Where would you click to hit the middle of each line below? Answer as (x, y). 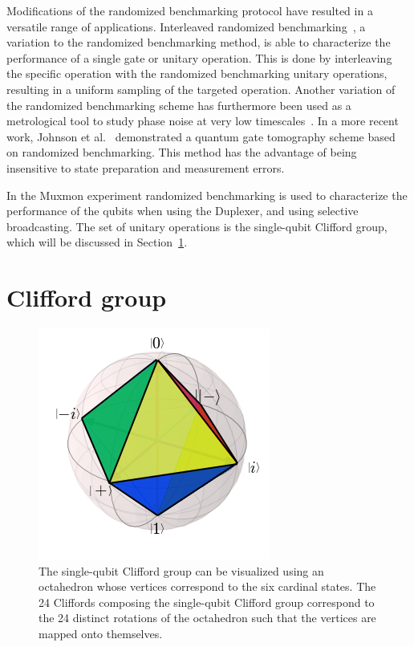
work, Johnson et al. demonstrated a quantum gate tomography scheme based (201, 136)
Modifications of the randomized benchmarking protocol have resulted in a (190, 10)
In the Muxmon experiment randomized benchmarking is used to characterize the (207, 195)
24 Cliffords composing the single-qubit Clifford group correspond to (207, 602)
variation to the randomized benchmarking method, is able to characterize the (199, 42)
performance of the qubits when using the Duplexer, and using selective (183, 211)
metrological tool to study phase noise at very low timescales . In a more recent (203, 121)
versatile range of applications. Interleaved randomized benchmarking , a (186, 26)
